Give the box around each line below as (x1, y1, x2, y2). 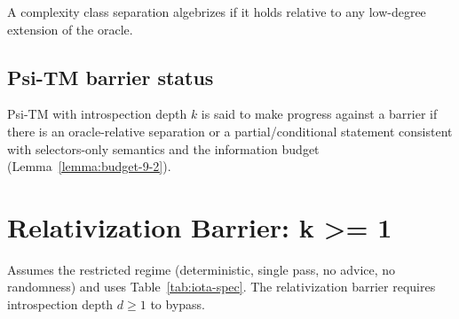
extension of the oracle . (7, 19, 133, 38)
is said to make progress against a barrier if (201, 105, 438, 123)
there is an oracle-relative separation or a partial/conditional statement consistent (7, 121, 453, 140)
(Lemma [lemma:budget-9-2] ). (7, 157, 171, 175)
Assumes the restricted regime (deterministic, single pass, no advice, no (7, 260, 396, 278)
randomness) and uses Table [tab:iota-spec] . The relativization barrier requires (7, 277, 436, 296)
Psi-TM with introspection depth (7, 105, 187, 123)
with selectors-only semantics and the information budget (7, 139, 320, 158)
